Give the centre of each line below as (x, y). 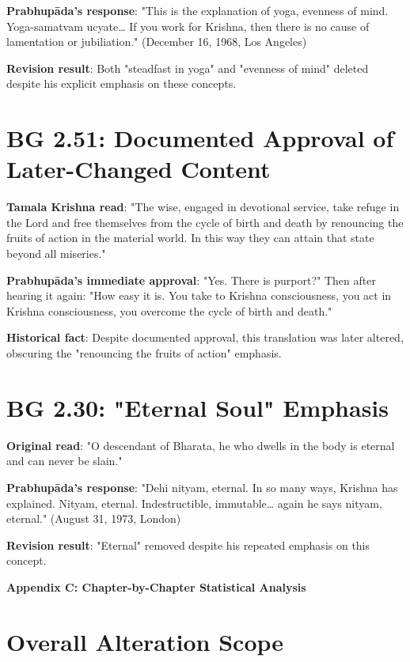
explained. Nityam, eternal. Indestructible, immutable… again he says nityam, (194, 503)
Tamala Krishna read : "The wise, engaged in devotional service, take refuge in (203, 207)
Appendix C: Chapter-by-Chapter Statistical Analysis (156, 586)
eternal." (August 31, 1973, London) (94, 518)
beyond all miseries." (56, 253)
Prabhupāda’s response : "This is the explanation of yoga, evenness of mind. (197, 10)
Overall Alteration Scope (145, 641)
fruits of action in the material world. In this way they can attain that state (190, 238)
